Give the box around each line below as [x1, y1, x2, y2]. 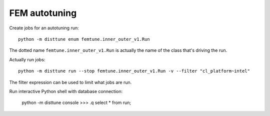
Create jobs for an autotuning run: [9, 25, 79, 31]
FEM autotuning [9, 7, 77, 18]
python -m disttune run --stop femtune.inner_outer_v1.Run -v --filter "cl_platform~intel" [18, 68, 250, 74]
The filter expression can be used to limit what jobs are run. [9, 79, 132, 85]
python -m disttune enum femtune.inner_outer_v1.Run [18, 36, 150, 42]
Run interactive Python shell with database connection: [9, 88, 122, 94]
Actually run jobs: [9, 56, 45, 62]
